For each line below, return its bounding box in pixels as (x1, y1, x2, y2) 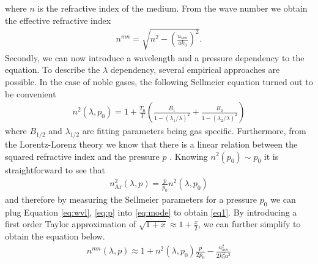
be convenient (5, 87, 56, 100)
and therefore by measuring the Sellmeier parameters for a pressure (5, 192, 257, 205)
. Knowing (169, 149, 208, 162)
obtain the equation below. (5, 230, 105, 243)
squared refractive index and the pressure (5, 149, 160, 162)
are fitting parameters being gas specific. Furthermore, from (82, 124, 306, 137)
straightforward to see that (5, 163, 105, 176)
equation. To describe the (5, 63, 100, 76)
